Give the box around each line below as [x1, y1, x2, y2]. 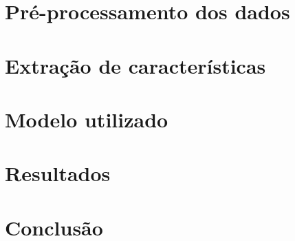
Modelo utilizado [5, 105, 168, 133]
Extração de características [5, 51, 266, 79]
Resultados [5, 159, 111, 187]
